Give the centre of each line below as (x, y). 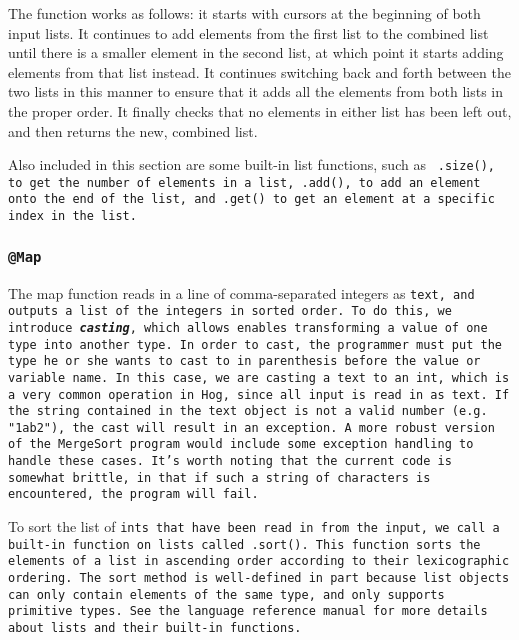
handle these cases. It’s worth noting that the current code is (230, 461)
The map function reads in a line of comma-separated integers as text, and (241, 292)
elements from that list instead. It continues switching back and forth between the (259, 71)
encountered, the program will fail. (133, 494)
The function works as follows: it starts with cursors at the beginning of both (244, 13)
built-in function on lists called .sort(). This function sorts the (244, 544)
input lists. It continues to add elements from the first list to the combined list (248, 32)
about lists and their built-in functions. (155, 628)
